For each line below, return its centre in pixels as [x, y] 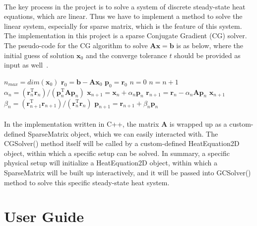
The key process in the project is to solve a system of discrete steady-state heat [125, 6]
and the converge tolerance [126, 55]
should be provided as [207, 55]
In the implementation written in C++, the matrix [82, 123]
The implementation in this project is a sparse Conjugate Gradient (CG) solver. [126, 36]
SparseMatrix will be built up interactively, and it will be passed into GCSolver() [128, 172]
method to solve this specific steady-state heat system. [87, 182]
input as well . [26, 65]
